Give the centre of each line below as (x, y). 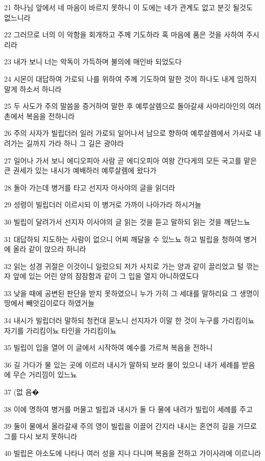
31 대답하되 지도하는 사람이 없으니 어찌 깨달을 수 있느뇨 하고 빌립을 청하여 (123, 239)
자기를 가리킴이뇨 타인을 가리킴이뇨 (61, 330)
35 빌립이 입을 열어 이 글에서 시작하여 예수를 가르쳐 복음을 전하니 (109, 347)
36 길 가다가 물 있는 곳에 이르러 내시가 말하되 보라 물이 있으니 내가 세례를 (122, 364)
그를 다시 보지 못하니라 (41, 436)
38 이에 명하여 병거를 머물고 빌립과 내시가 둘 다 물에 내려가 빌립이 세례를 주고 (128, 409)
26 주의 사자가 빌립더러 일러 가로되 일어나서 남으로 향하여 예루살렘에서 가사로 (128, 133)
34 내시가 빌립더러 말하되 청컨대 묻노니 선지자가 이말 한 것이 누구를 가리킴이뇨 (129, 320)
